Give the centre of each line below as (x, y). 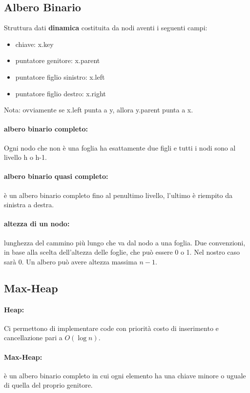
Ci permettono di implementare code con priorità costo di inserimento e (111, 328)
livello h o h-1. (25, 157)
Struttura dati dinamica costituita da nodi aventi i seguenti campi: (106, 28)
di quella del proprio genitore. (48, 385)
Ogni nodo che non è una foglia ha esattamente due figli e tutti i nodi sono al (120, 147)
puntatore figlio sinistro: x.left (60, 76)
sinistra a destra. (29, 205)
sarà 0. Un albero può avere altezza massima (71, 261)
